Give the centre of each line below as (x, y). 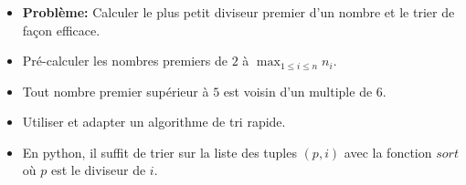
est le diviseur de (98, 170)
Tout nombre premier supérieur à (116, 91)
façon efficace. (61, 30)
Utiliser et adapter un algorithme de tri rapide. (154, 122)
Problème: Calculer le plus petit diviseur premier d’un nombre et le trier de (238, 11)
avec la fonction (388, 152)
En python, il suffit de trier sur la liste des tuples (159, 152)
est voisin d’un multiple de (298, 91)
